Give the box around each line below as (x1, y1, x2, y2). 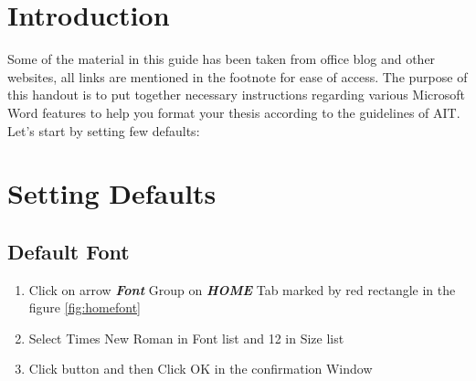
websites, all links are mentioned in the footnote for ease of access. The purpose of (7, 67, 468, 86)
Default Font (7, 237, 130, 265)
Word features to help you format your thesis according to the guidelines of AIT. (7, 102, 460, 122)
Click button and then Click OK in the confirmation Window (28, 359, 373, 378)
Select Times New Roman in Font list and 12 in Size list (28, 328, 344, 347)
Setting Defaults (7, 175, 217, 212)
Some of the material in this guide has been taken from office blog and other (7, 49, 436, 69)
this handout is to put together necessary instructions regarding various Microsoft (7, 85, 466, 104)
